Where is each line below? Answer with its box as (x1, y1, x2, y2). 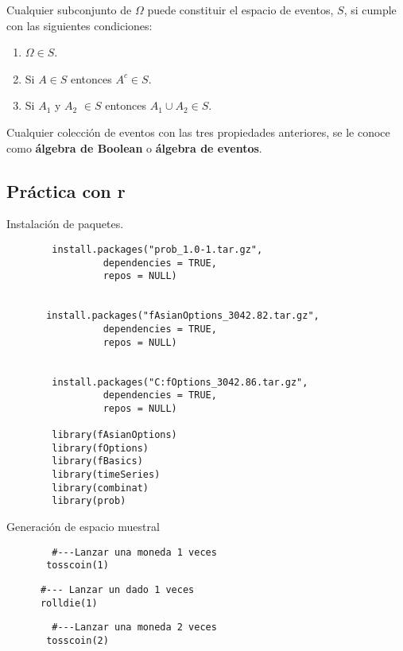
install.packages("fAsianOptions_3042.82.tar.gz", (46, 310, 320, 322)
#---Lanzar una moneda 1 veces (52, 546, 217, 558)
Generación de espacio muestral (6, 518, 160, 535)
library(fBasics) (52, 455, 143, 467)
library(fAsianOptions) (52, 429, 177, 441)
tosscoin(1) (46, 560, 109, 572)
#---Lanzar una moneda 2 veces (52, 622, 217, 634)
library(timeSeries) (52, 469, 161, 481)
